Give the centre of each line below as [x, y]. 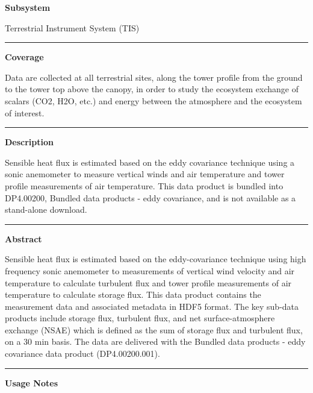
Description [29, 142]
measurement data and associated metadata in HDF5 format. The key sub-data [152, 306]
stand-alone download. [46, 209]
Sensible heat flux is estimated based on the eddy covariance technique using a [150, 162]
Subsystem [28, 7]
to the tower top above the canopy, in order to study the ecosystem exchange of [152, 89]
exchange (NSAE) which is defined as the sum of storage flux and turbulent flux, [154, 329]
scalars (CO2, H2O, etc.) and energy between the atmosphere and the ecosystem [153, 100]
